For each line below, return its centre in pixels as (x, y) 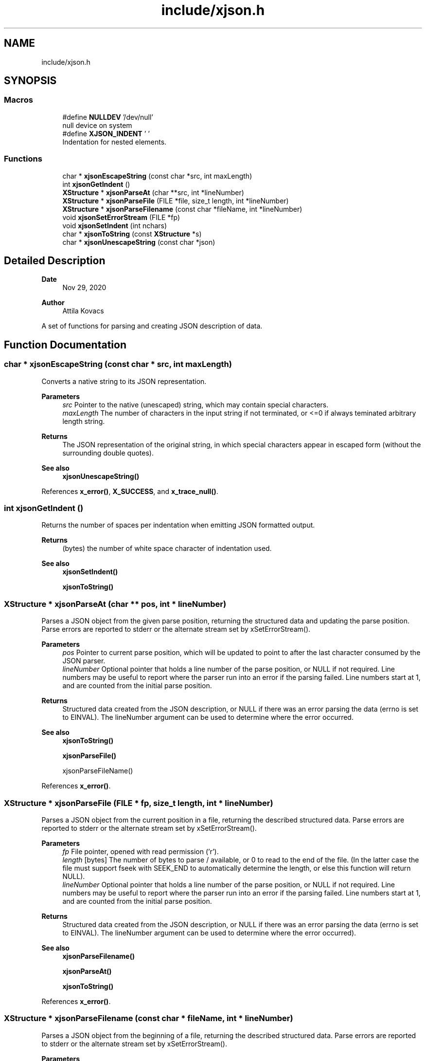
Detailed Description (55, 260)
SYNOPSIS (30, 81)
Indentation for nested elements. (115, 142)
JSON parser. (84, 661)
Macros (18, 100)
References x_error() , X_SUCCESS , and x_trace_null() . (130, 491)
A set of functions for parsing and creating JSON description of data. (152, 326)
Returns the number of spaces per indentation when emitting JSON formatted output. (178, 525)
